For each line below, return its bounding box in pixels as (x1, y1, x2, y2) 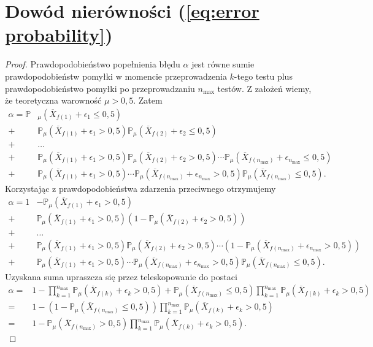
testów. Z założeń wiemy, (217, 82, 312, 94)
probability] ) (5, 22, 113, 47)
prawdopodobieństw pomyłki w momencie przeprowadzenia (5, 69, 227, 82)
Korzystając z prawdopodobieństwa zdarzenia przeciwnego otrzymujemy (5, 181, 276, 194)
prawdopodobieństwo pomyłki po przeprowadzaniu (5, 82, 195, 94)
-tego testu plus (234, 69, 293, 82)
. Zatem (133, 94, 163, 107)
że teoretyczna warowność (5, 94, 102, 107)
